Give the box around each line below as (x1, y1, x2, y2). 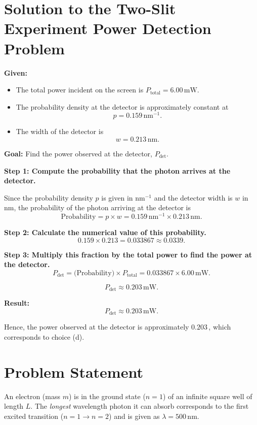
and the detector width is (154, 192, 233, 203)
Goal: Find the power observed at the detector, (4, 148, 152, 158)
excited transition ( (4, 410, 64, 421)
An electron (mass (4, 390, 61, 401)
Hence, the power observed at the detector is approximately (4, 321, 189, 332)
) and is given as (109, 410, 160, 421)
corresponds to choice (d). (4, 331, 84, 342)
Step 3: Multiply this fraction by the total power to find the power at (4, 249, 252, 259)
